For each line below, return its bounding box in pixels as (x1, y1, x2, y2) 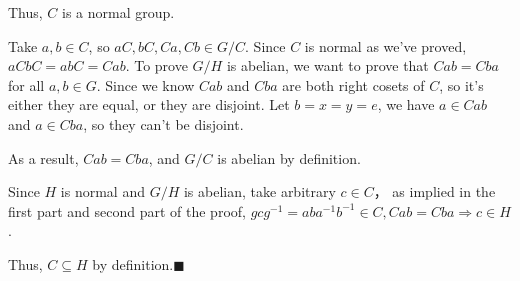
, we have (377, 94, 435, 115)
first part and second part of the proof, (8, 200, 246, 221)
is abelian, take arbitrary (183, 181, 336, 202)
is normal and (60, 181, 145, 202)
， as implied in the (373, 181, 496, 202)
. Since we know (96, 74, 195, 95)
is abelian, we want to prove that (226, 55, 429, 76)
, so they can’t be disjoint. (83, 113, 244, 134)
